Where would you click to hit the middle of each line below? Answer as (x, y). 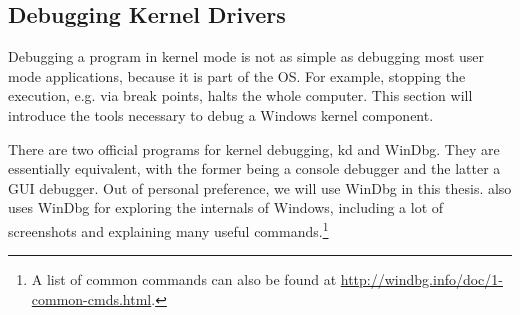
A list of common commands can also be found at (184, 279)
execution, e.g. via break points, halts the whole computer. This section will (240, 95)
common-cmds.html (91, 298)
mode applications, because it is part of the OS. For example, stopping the (237, 75)
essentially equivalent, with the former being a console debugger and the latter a (254, 168)
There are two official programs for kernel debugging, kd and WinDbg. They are (254, 148)
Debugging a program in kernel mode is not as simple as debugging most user (246, 56)
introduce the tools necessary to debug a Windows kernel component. (221, 114)
